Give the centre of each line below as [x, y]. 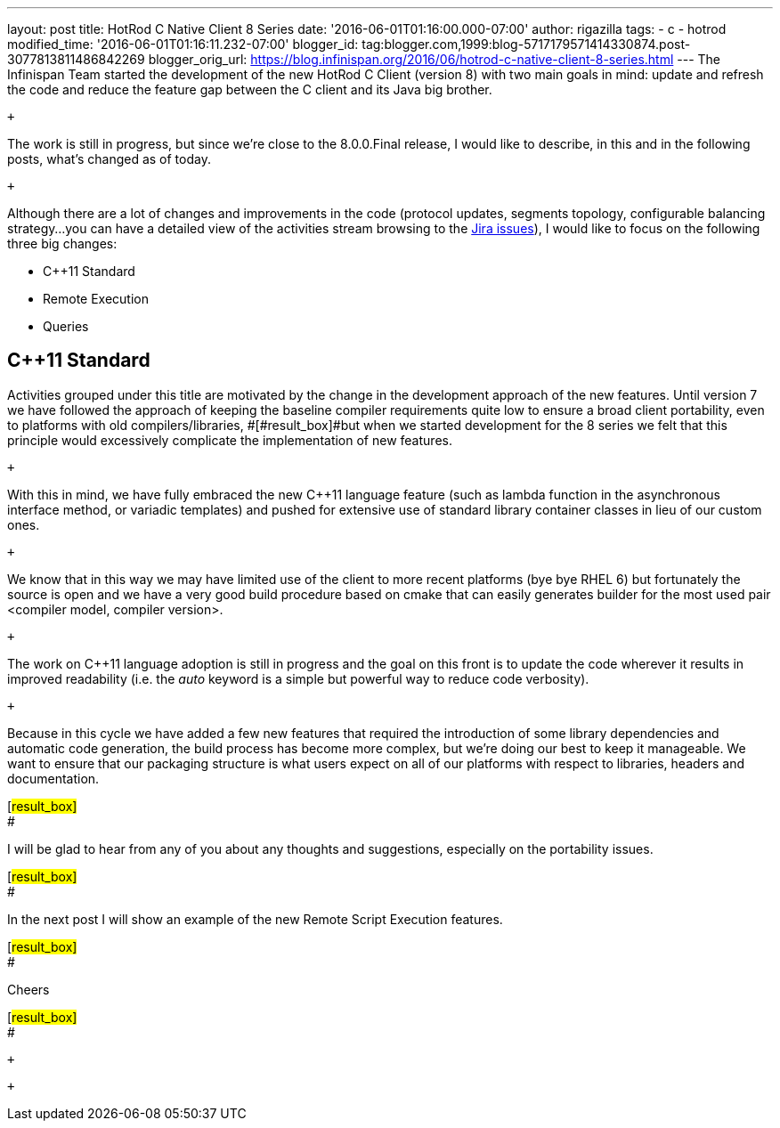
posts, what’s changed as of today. [109, 159]
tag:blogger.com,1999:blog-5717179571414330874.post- [526, 44]
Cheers [28, 989]
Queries [66, 326]
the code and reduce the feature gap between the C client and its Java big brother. [250, 89]
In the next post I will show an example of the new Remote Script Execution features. [255, 919]
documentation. [53, 778]
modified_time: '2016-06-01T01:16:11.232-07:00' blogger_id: [183, 44]
